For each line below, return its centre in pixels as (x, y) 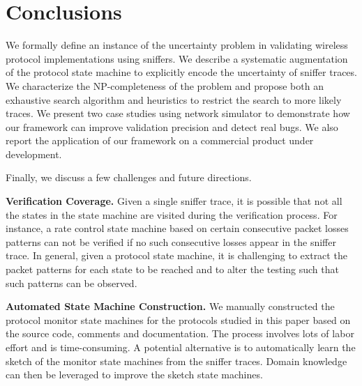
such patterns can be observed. (71, 283)
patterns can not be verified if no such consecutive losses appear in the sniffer (171, 241)
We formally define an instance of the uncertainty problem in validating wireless (177, 45)
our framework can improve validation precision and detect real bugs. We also (172, 126)
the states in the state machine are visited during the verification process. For (172, 214)
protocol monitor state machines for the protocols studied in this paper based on (178, 319)
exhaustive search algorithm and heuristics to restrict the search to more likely (174, 99)
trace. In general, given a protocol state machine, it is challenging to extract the (176, 255)
